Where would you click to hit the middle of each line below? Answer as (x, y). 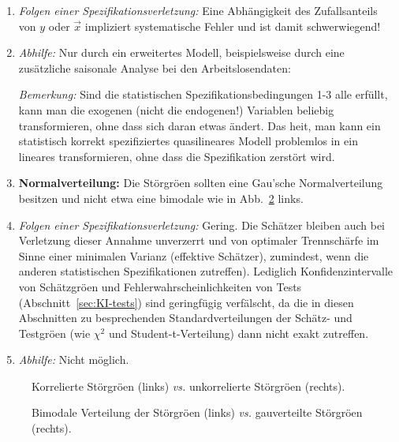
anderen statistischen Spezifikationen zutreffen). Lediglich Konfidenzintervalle (206, 271)
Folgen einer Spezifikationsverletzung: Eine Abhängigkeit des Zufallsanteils (198, 10)
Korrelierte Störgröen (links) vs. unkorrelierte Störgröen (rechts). (188, 386)
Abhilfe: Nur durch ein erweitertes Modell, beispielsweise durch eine (181, 52)
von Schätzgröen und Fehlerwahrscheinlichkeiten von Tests (160, 286)
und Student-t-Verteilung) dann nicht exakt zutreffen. (239, 333)
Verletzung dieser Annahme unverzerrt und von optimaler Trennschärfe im (199, 240)
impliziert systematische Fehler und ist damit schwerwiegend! (233, 26)
